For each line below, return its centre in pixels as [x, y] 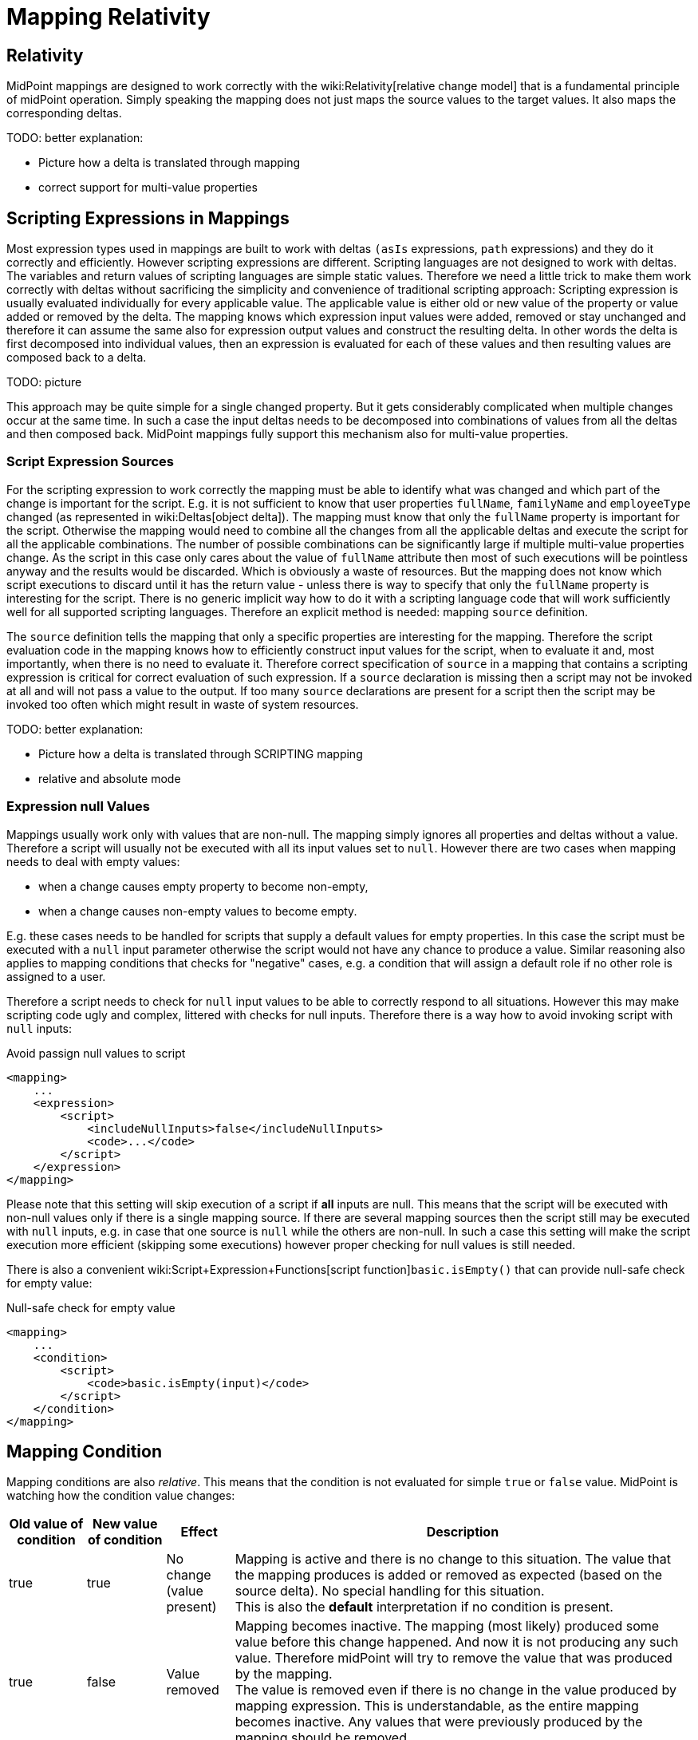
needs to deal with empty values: [93, 861]
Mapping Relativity [108, 17]
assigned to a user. [56, 976]
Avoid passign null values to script [96, 1053]
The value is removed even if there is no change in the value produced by [455, 1690]
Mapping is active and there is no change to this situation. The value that [453, 1559]
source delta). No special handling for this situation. [390, 1591]
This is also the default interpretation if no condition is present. [424, 1607]
